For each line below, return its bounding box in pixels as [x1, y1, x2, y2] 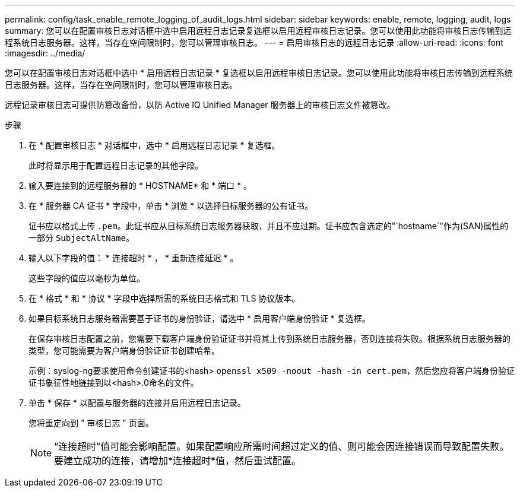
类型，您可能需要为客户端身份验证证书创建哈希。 [28, 345, 220, 355]
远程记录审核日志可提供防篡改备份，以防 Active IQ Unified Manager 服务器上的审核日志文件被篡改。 [5, 100, 395, 110]
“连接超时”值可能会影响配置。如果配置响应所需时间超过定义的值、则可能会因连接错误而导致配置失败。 [54, 440, 509, 452]
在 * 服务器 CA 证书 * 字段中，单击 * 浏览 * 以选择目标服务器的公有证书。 [28, 201, 313, 211]
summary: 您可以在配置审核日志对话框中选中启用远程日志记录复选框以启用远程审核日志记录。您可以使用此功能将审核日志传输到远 [5, 26, 512, 36]
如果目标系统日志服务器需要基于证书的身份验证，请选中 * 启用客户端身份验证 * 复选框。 [28, 313, 370, 323]
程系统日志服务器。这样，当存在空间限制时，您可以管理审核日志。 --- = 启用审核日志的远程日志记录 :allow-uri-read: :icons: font [5, 37, 503, 47]
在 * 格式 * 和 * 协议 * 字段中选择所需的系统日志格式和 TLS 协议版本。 [28, 293, 300, 303]
